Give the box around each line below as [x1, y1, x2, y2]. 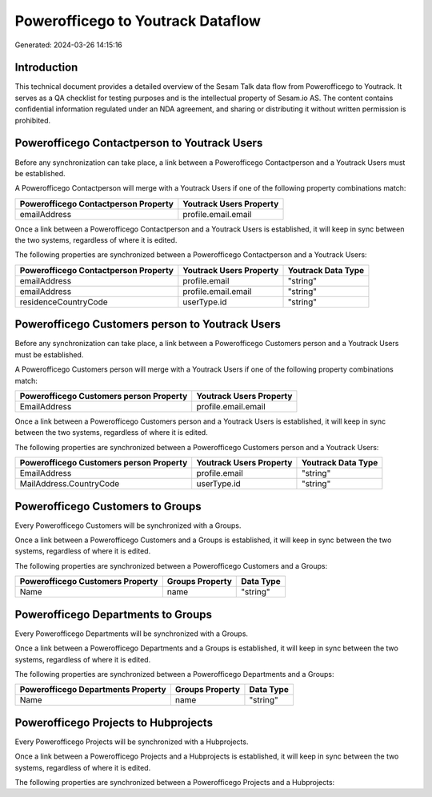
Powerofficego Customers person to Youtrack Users [14, 317, 282, 332]
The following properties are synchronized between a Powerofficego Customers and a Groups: [14, 561, 328, 570]
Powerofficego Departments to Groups [14, 607, 212, 621]
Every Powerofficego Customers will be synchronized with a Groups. [14, 521, 242, 530]
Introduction [14, 61, 78, 74]
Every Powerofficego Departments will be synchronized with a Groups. [14, 629, 248, 638]
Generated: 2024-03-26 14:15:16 [14, 40, 123, 50]
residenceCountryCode [19, 296, 108, 308]
